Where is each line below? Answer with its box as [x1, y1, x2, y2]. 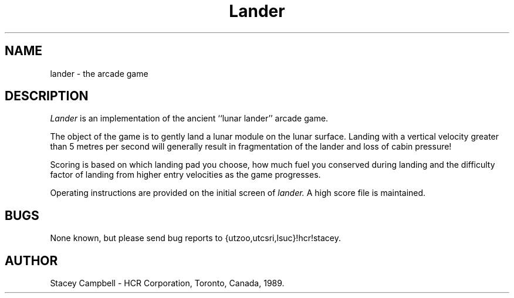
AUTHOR [5, 253, 58, 268]
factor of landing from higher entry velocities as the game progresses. [50, 170, 321, 180]
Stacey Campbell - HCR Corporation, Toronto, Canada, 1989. [50, 278, 285, 289]
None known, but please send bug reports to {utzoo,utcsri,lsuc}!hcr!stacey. [50, 233, 341, 243]
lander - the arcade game [50, 68, 148, 79]
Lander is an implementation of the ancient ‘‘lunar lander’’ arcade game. [50, 113, 329, 124]
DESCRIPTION [5, 89, 89, 104]
